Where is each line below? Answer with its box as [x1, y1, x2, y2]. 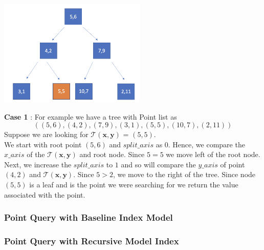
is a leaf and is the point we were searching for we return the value [29, 179, 238, 190]
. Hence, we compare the [168, 139, 245, 149]
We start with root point [4, 139, 82, 149]
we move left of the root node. [166, 149, 260, 160]
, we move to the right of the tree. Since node [113, 169, 256, 180]
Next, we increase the [4, 159, 72, 169]
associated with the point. [4, 189, 85, 200]
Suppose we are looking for [4, 129, 89, 140]
